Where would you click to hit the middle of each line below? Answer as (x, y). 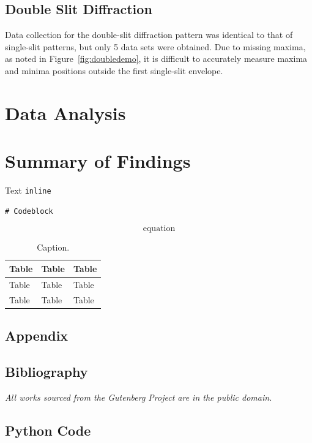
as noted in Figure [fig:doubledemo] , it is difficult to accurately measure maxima (156, 59)
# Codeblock (29, 211)
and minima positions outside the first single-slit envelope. (114, 70)
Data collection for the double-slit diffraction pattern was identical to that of (149, 35)
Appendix (37, 335)
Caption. (53, 247)
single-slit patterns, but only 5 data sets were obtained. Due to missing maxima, (155, 46)
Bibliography (46, 371)
